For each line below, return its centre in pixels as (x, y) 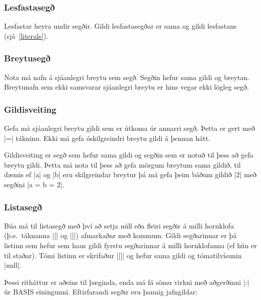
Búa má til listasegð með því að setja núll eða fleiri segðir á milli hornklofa (119, 225)
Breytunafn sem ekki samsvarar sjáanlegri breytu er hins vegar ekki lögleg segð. (127, 87)
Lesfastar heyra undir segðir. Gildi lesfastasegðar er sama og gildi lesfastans (120, 26)
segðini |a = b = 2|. (34, 184)
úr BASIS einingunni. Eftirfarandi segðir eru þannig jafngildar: (101, 292)
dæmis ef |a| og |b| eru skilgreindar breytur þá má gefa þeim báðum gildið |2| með (130, 174)
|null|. (13, 265)
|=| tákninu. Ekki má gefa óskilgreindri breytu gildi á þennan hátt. (107, 138)
